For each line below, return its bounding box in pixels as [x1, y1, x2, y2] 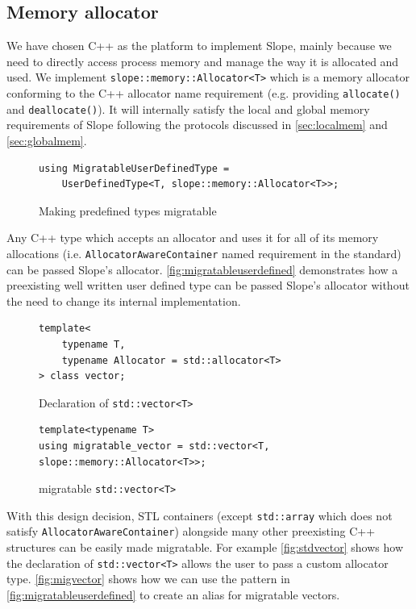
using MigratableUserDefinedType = [39, 162, 230, 174]
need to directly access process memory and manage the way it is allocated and [6, 52, 399, 69]
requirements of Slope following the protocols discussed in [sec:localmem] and [6, 116, 388, 133]
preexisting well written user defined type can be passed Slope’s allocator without [6, 277, 410, 294]
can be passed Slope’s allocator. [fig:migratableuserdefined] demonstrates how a [6, 261, 398, 277]
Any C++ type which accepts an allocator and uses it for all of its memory [6, 229, 379, 246]
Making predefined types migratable [39, 202, 217, 219]
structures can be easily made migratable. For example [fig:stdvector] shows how [6, 539, 403, 556]
